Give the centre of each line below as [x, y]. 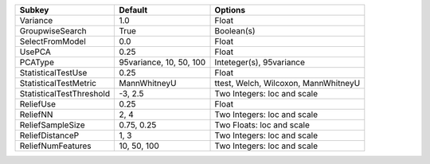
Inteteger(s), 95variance [260, 62]
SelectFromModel [53, 41]
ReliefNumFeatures [55, 146]
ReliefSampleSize [52, 125]
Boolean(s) [235, 31]
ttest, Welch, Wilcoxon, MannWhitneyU [287, 83]
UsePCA [35, 52]
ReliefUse [37, 104]
